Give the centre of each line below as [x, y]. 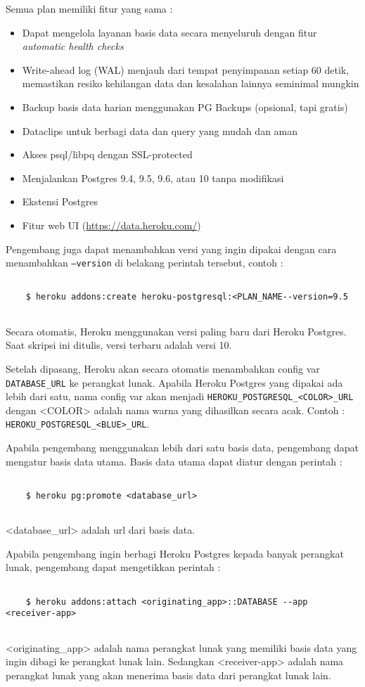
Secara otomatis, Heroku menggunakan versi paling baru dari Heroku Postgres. [176, 331]
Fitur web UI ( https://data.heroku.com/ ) [111, 225]
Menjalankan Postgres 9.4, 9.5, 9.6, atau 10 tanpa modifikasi [153, 178]
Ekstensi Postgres [60, 201]
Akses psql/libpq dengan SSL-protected [107, 154]
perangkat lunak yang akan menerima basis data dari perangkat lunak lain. [168, 675]
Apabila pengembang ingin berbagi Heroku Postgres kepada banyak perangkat [175, 553]
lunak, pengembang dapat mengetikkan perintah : [113, 567]
